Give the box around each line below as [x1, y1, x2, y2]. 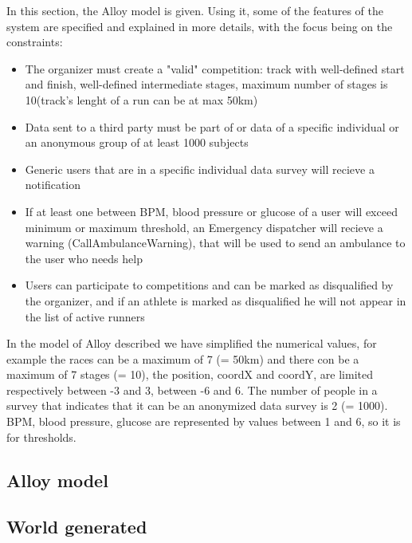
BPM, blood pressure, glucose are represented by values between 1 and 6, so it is [6, 413, 401, 430]
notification [25, 176, 81, 193]
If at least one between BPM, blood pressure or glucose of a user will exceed [25, 203, 398, 219]
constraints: [6, 33, 63, 50]
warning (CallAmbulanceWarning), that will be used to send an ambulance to [25, 234, 406, 251]
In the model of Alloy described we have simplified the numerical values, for [6, 335, 377, 352]
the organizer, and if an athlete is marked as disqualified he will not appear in [25, 292, 406, 309]
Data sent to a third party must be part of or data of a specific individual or [25, 118, 399, 135]
